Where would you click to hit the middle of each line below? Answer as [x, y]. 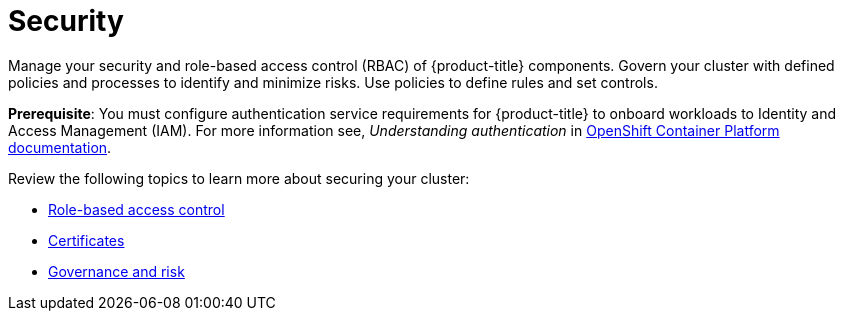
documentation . [60, 147]
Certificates [86, 240]
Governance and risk [116, 271]
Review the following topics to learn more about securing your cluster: [239, 178]
